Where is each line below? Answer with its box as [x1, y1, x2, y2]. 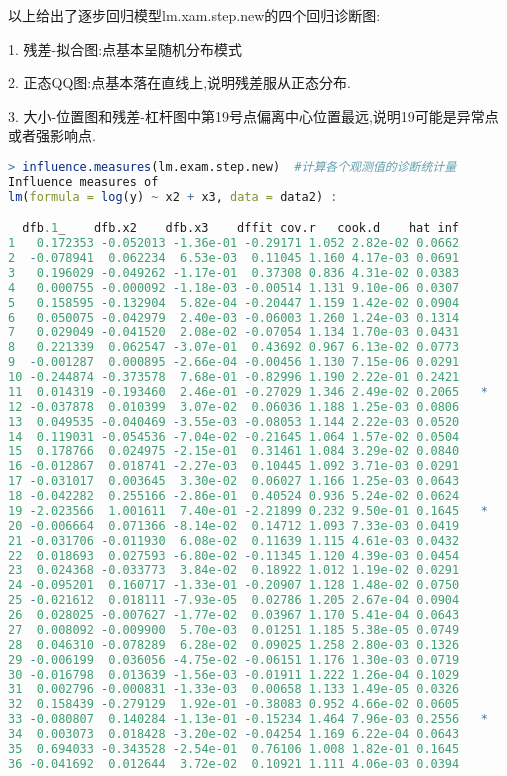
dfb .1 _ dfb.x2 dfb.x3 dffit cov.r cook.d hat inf [22, 221, 460, 236]
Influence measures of [8, 174, 159, 189]
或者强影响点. [8, 125, 96, 146]
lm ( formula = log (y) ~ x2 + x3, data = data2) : [8, 189, 338, 204]
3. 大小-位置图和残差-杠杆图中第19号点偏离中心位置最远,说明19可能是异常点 [8, 105, 499, 126]
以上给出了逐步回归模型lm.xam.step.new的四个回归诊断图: [8, 5, 381, 25]
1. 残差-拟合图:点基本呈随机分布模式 [8, 38, 243, 59]
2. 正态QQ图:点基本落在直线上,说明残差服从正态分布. [8, 72, 352, 93]
